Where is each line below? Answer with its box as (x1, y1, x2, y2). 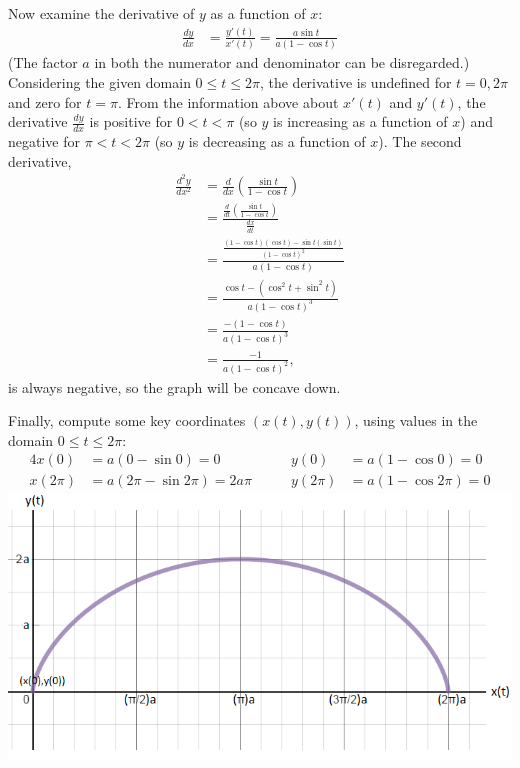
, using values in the (354, 410, 478, 431)
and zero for (8, 91, 82, 112)
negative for (8, 130, 80, 151)
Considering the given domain (8, 71, 191, 92)
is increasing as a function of (273, 111, 448, 132)
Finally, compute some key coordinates (8, 410, 246, 431)
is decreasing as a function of (188, 130, 366, 151)
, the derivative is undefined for (259, 71, 452, 92)
